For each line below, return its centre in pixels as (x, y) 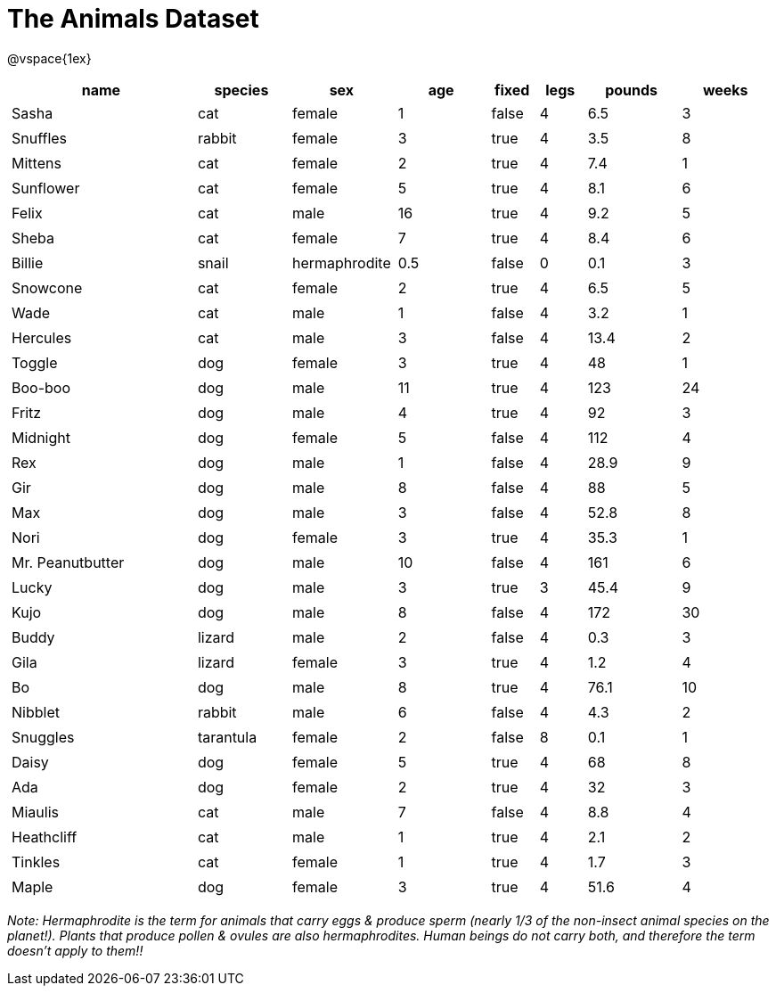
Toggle (35, 362)
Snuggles (43, 737)
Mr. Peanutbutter (68, 562)
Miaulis (35, 812)
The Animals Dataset (133, 19)
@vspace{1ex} (49, 58)
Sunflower (46, 188)
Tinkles (36, 862)
